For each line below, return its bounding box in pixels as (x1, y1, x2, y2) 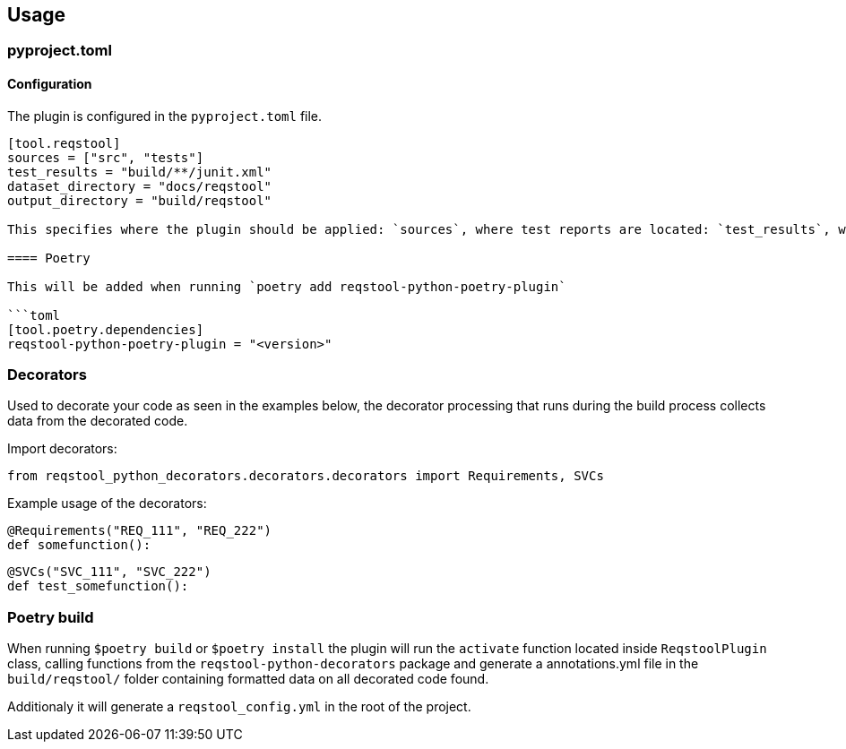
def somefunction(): (7, 538, 151, 553)
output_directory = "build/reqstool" (7, 193, 272, 208)
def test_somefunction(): (7, 579, 189, 594)
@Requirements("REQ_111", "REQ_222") (7, 523, 272, 538)
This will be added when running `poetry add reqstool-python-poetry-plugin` (7, 279, 566, 294)
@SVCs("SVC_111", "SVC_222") (7, 564, 211, 580)
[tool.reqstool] (7, 135, 121, 151)
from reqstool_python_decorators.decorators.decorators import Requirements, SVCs (7, 469, 604, 484)
